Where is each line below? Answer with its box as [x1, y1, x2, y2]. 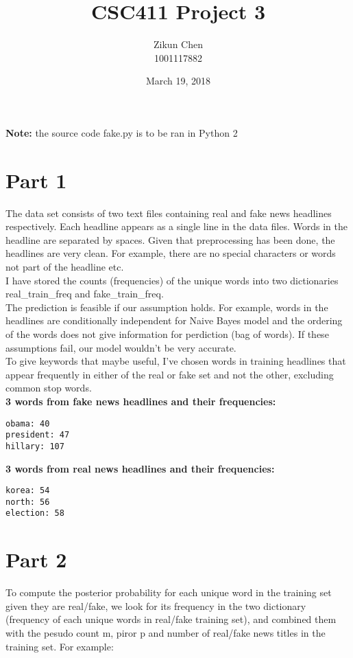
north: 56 [5, 497, 50, 507]
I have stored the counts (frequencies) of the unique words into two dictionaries [5, 273, 339, 287]
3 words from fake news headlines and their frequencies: [5, 394, 276, 408]
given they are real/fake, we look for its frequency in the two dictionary [5, 598, 306, 613]
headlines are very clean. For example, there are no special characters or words [5, 246, 336, 260]
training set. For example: [5, 639, 114, 653]
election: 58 [5, 508, 64, 519]
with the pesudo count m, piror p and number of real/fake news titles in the [5, 625, 326, 639]
